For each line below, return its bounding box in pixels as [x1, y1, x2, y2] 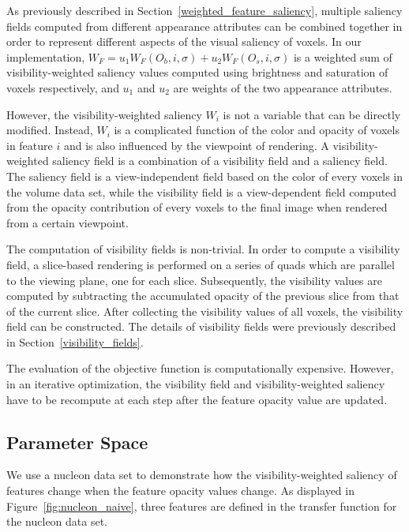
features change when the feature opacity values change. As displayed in [6, 482, 355, 499]
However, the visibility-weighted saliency [6, 106, 202, 122]
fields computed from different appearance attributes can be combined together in [6, 17, 403, 34]
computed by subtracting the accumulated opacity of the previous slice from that [6, 287, 400, 304]
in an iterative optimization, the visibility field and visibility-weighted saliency [6, 376, 385, 392]
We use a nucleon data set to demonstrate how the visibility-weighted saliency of [6, 466, 397, 483]
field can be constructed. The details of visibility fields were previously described [6, 318, 396, 335]
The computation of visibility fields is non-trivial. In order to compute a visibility [6, 241, 400, 257]
